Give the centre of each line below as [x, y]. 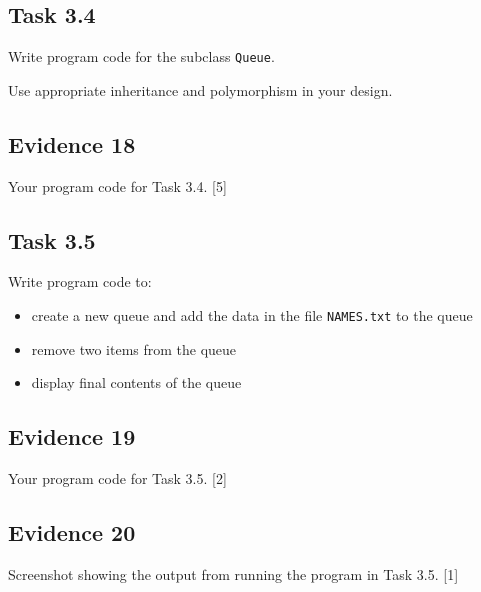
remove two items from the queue [134, 348]
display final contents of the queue [136, 382]
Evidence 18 [72, 143]
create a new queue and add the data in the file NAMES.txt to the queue [252, 315]
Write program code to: [80, 281]
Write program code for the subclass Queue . [141, 56]
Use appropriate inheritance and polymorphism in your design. [200, 89]
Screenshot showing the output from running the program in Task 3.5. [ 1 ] [233, 573]
